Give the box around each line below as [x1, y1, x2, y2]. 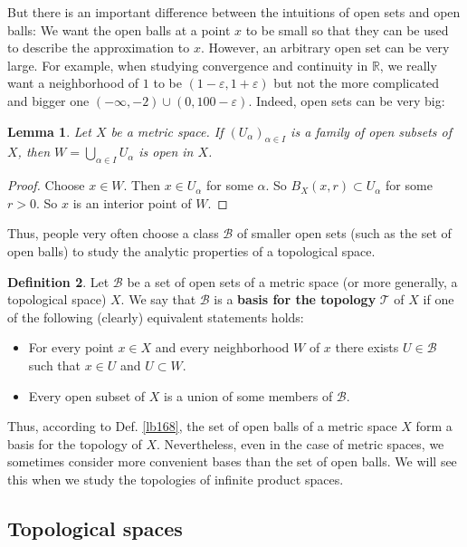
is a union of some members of [164, 386, 333, 405]
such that [28, 355, 81, 374]
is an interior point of [72, 193, 192, 212]
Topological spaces [7, 513, 183, 542]
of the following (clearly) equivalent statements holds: [7, 307, 304, 326]
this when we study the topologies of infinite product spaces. [7, 469, 344, 488]
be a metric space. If [110, 121, 224, 140]
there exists [335, 338, 399, 357]
